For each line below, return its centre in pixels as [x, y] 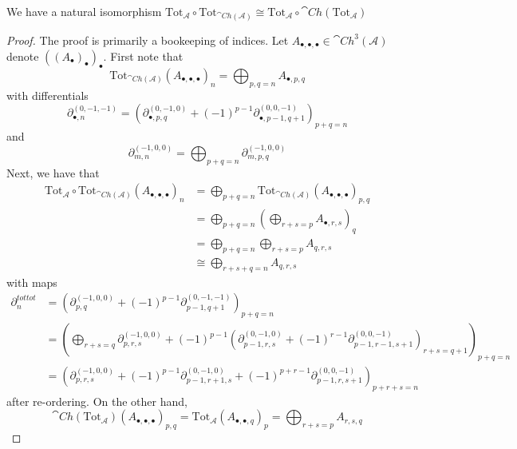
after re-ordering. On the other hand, [97, 401]
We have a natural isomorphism [84, 11]
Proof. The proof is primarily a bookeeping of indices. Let [148, 40]
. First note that [143, 56]
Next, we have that [53, 172]
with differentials [47, 95]
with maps [32, 282]
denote [23, 56]
